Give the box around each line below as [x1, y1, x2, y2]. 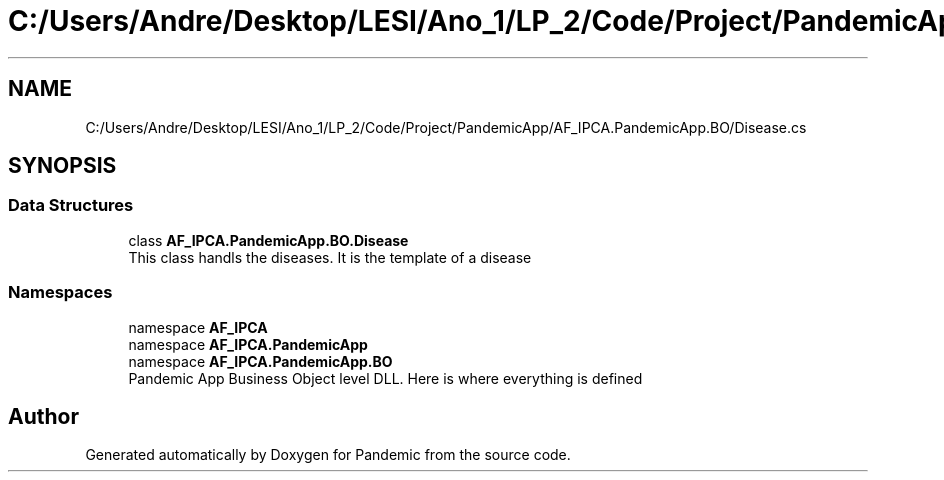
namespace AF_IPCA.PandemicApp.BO [128, 352, 393, 370]
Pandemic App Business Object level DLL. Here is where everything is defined [128, 369, 643, 387]
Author [8, 403, 79, 429]
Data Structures [8, 195, 134, 216]
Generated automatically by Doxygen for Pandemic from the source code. [85, 446, 571, 464]
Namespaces [8, 282, 113, 303]
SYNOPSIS [8, 153, 117, 179]
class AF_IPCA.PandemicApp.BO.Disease [128, 231, 409, 249]
